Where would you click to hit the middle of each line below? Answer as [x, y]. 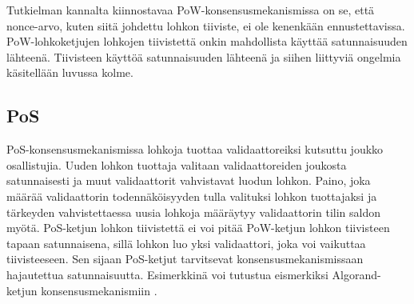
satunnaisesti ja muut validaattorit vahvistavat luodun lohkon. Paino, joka [189, 180]
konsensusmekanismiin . [99, 290]
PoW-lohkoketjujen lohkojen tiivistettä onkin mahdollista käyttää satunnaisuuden [207, 41]
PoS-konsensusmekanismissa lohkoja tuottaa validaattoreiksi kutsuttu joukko [195, 149]
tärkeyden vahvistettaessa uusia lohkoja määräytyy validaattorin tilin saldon [193, 212]
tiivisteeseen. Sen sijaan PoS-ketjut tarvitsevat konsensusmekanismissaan [185, 259]
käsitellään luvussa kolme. [70, 72]
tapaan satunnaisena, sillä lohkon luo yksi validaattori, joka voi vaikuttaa [186, 243]
